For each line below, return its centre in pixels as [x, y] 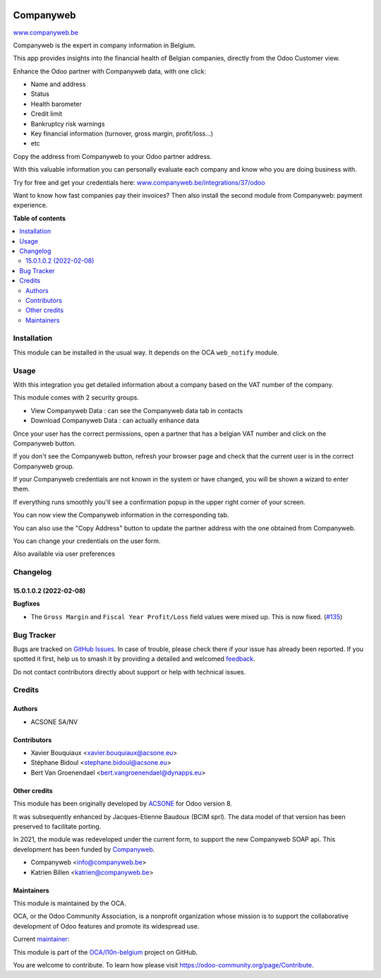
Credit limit [47, 114]
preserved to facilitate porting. [57, 826]
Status [40, 94]
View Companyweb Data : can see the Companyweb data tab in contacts [137, 410]
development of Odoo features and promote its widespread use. [106, 926]
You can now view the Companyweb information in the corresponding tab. [121, 515]
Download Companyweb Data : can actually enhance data [115, 421]
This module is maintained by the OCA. [69, 903]
